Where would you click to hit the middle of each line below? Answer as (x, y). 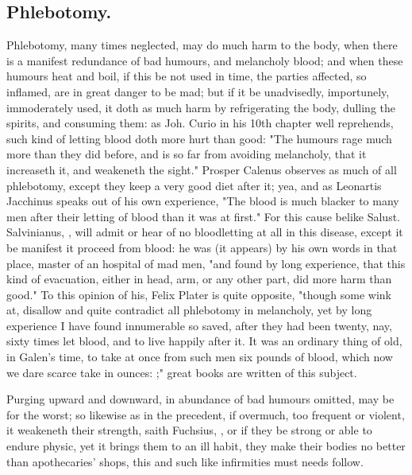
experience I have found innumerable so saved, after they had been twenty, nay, (199, 325)
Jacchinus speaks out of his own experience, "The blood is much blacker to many (203, 201)
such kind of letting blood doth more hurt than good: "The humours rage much (199, 138)
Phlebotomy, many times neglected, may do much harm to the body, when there (202, 45)
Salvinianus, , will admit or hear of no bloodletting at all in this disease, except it (205, 232)
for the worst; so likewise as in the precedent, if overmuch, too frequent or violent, (206, 414)
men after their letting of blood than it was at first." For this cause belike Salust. (203, 216)
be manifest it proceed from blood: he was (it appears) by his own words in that (202, 247)
